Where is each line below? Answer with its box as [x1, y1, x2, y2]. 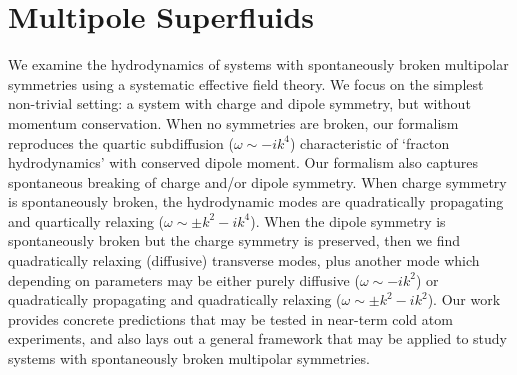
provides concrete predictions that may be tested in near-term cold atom [8, 308, 453, 329]
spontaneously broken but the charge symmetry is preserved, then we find [8, 230, 461, 251]
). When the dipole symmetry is [250, 210, 446, 231]
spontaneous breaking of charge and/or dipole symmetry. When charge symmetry [8, 171, 507, 192]
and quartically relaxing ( [8, 210, 165, 231]
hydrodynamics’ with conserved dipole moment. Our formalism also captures [8, 152, 478, 173]
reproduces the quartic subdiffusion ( [8, 132, 234, 153]
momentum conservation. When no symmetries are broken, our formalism [8, 112, 459, 133]
